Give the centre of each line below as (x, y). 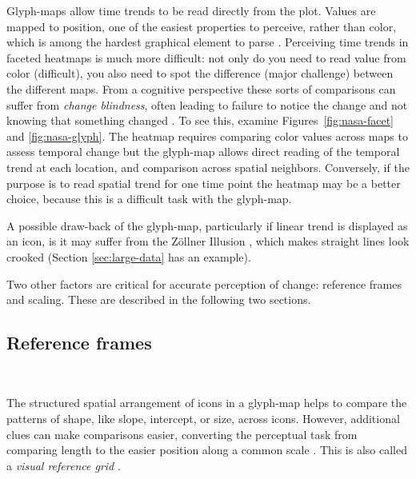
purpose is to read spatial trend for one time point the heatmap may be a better (204, 183)
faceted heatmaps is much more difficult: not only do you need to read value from (206, 57)
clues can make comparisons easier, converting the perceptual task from (182, 434)
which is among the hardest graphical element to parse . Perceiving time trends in (208, 42)
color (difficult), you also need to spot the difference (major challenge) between (200, 73)
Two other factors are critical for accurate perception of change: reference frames (204, 283)
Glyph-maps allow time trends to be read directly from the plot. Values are (191, 10)
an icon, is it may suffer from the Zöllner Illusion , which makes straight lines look (208, 241)
